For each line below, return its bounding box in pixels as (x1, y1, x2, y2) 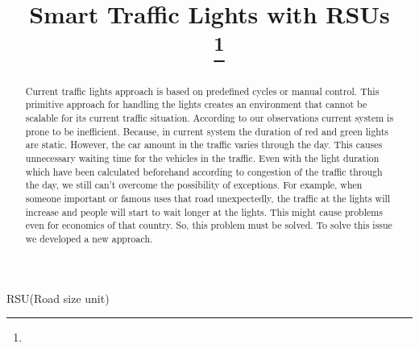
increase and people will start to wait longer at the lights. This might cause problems (25, 205, 383, 218)
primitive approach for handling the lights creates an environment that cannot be (25, 97, 367, 111)
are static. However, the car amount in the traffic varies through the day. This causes (25, 138, 383, 151)
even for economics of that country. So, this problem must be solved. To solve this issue (25, 218, 392, 232)
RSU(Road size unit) (6, 289, 110, 306)
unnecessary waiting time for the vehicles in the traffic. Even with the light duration (25, 151, 380, 164)
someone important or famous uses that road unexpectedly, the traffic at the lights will (25, 191, 391, 205)
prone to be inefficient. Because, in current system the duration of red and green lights (25, 124, 388, 138)
